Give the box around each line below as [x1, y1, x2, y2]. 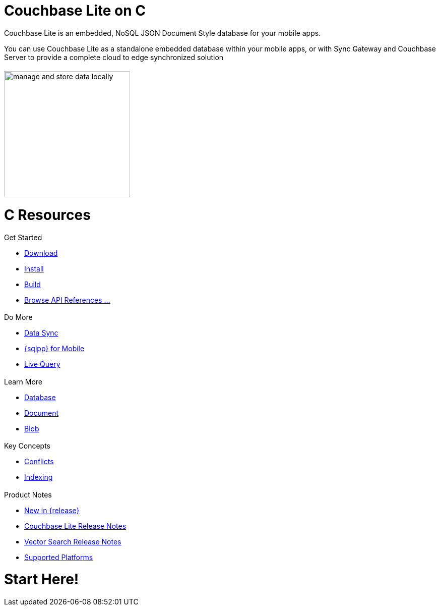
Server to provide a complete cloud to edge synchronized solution [4, 52, 224, 62]
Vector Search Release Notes [24, 537, 121, 546]
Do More [4, 313, 33, 322]
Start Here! [4, 571, 79, 588]
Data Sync [24, 328, 58, 338]
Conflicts [24, 457, 54, 466]
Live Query [24, 360, 60, 369]
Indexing [24, 473, 53, 482]
